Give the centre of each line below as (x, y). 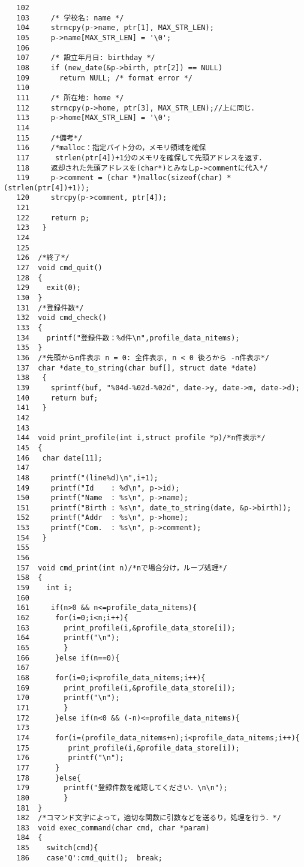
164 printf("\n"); (68, 638)
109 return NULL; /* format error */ (104, 78)
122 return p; (53, 218)
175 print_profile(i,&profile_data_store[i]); (128, 748)
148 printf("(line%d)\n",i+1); (87, 478)
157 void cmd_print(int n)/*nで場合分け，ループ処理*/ (122, 568)
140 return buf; (57, 398)
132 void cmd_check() (61, 318)
